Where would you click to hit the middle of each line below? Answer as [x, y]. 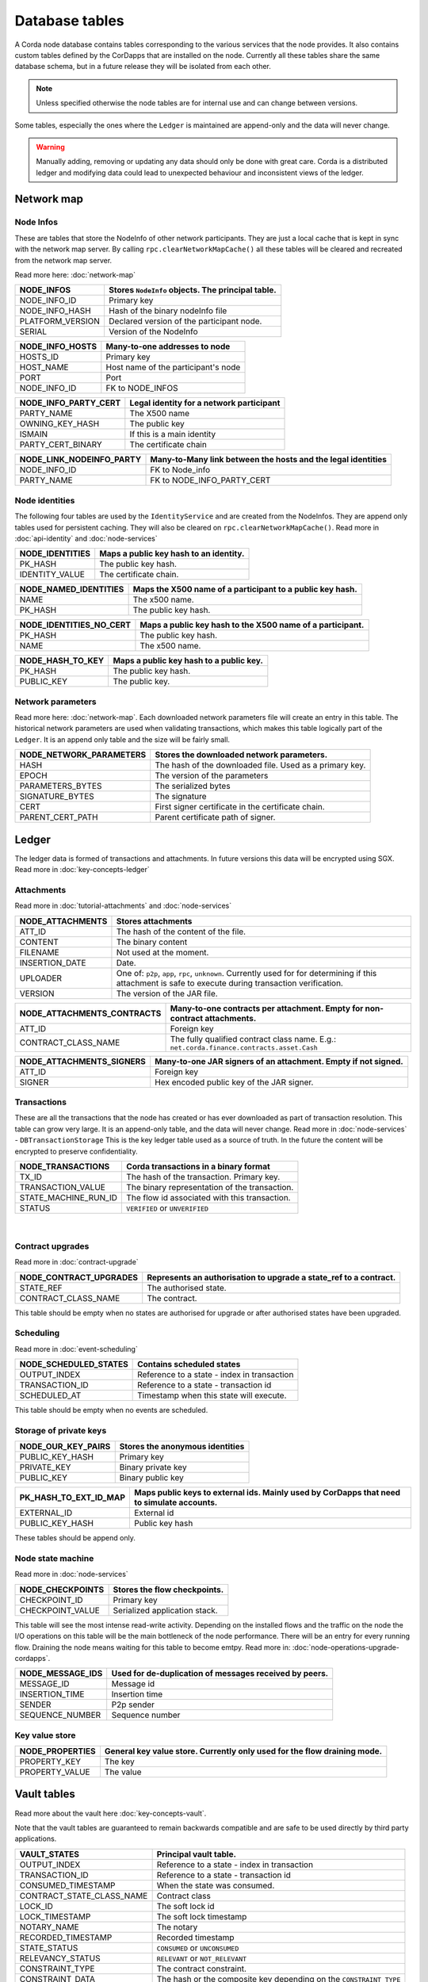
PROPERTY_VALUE [55, 1772]
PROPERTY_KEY [50, 1762]
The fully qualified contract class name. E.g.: [253, 1039]
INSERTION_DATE [53, 962]
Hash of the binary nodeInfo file [168, 311]
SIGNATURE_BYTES [57, 797]
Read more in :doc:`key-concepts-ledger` [82, 870]
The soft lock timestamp [202, 1916]
